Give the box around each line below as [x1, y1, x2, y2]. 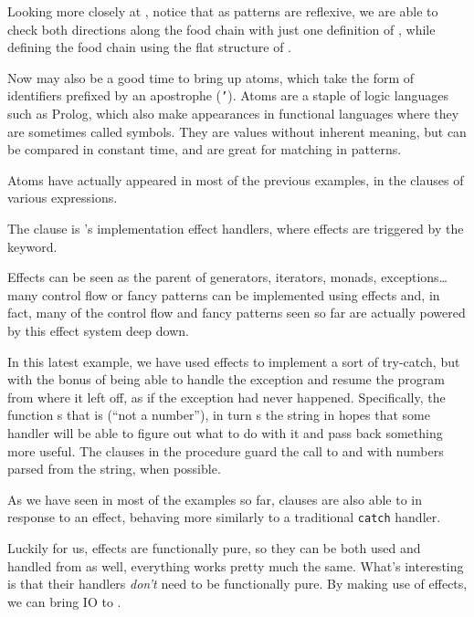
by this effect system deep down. [7, 320, 189, 340]
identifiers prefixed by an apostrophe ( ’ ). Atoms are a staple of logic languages [7, 86, 448, 105]
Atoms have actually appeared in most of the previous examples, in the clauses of [7, 170, 464, 189]
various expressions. [7, 188, 118, 207]
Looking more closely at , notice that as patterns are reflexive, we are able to [7, 2, 438, 20]
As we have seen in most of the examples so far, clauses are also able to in [7, 489, 423, 508]
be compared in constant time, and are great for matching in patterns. [7, 140, 402, 159]
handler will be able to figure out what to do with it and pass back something [7, 423, 443, 442]
